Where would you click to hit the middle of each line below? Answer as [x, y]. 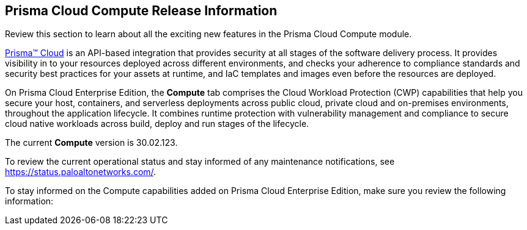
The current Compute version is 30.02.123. [91, 143]
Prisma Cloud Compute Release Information [141, 11]
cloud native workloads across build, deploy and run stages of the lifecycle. [157, 124]
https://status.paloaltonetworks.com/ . [81, 172]
